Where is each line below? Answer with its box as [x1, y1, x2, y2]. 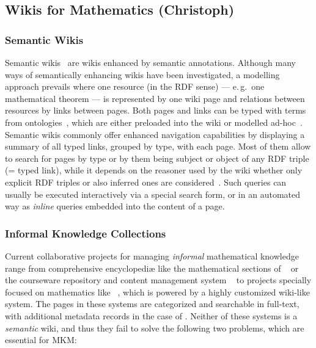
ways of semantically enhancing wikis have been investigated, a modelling [5, 68, 280, 81]
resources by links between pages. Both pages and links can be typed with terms [5, 104, 306, 117]
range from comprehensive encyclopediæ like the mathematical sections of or [5, 261, 299, 274]
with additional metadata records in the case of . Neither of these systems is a [5, 309, 298, 322]
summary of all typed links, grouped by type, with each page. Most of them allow [5, 140, 311, 153]
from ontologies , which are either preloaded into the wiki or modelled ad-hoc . [5, 115, 303, 128]
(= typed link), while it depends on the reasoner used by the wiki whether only [5, 164, 303, 176]
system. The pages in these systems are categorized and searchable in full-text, [5, 297, 299, 310]
